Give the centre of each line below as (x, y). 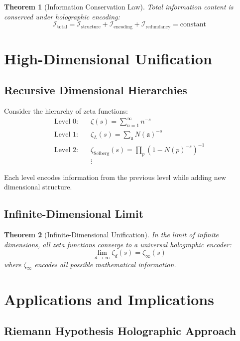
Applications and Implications (109, 299)
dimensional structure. (38, 187)
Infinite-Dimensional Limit (74, 214)
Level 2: (66, 150)
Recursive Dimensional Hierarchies (96, 90)
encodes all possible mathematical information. (105, 264)
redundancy (158, 27)
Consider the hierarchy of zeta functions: (66, 111)
